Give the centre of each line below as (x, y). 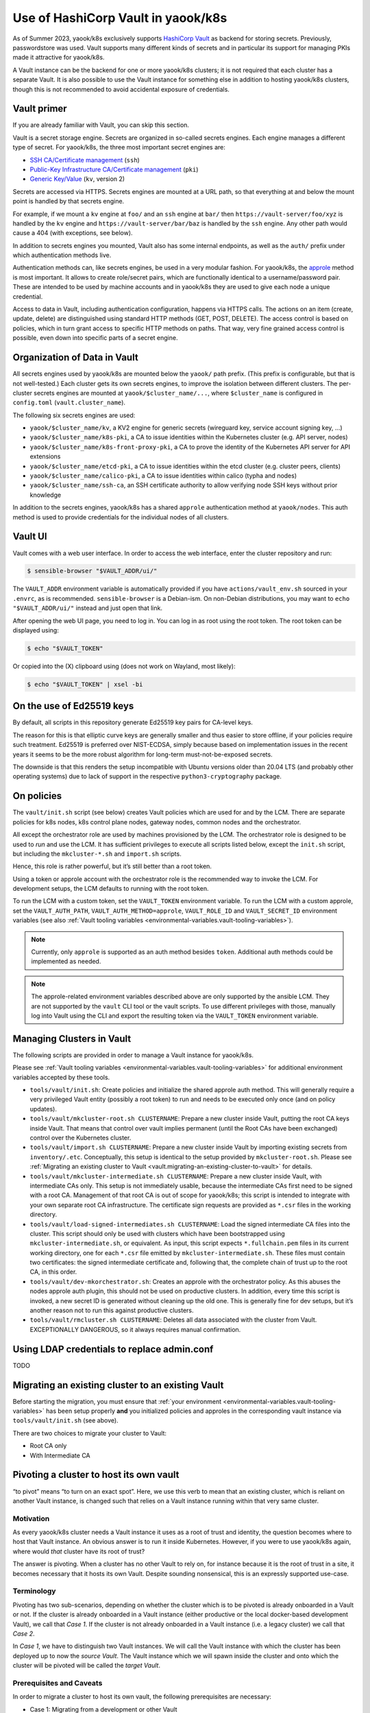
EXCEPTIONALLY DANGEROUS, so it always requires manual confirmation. (135, 1329)
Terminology (34, 1591)
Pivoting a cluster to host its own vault (96, 1475)
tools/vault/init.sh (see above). (66, 1420)
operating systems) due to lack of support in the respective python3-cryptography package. (147, 776)
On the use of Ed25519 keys (73, 706)
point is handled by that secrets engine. (69, 201)
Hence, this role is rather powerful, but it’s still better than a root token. (112, 866)
